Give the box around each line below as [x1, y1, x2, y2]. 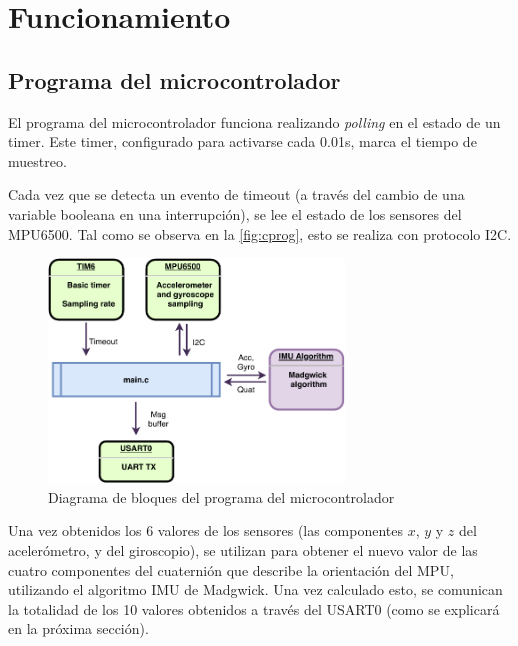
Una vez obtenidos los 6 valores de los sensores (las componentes [8, 520, 404, 541]
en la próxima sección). [8, 618, 149, 639]
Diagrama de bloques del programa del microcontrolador [48, 486, 395, 507]
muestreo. [8, 150, 67, 171]
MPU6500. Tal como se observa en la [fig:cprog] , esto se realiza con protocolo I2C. [8, 223, 512, 244]
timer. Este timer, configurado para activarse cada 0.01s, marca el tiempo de [8, 131, 477, 152]
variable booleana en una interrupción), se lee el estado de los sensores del [8, 203, 462, 224]
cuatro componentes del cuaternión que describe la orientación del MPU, [8, 559, 454, 580]
